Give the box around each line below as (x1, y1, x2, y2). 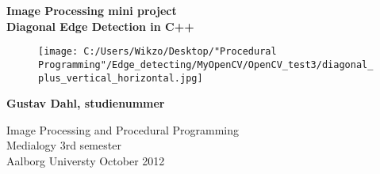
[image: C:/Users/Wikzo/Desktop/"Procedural (38, 46, 277, 58)
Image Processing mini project (6, 2, 177, 18)
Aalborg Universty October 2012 (6, 152, 165, 168)
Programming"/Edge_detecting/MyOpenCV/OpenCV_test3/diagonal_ (38, 59, 374, 70)
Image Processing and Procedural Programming (6, 121, 240, 138)
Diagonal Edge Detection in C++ (6, 17, 194, 34)
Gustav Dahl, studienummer (6, 95, 165, 112)
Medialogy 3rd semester (6, 137, 121, 153)
